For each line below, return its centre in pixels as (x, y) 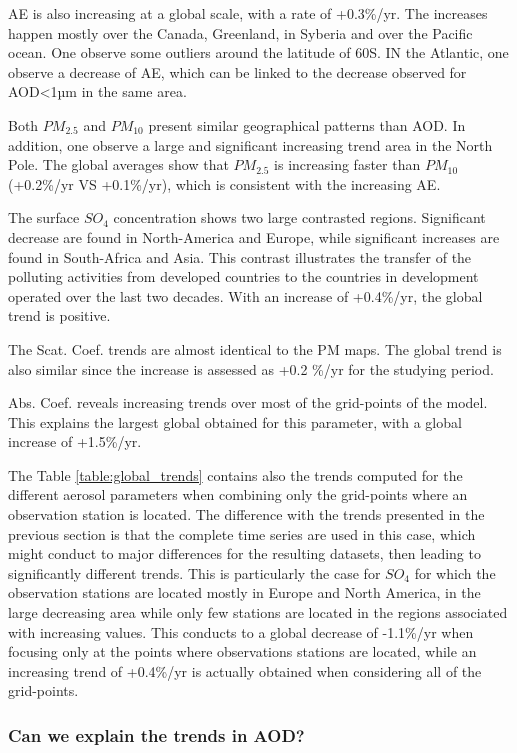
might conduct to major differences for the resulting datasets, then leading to (244, 553)
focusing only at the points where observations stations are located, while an (242, 651)
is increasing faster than (347, 164)
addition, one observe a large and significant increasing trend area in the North (250, 144)
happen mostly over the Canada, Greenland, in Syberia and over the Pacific (240, 32)
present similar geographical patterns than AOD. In (307, 124)
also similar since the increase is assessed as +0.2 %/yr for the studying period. (251, 368)
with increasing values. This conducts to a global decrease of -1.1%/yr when (241, 631)
